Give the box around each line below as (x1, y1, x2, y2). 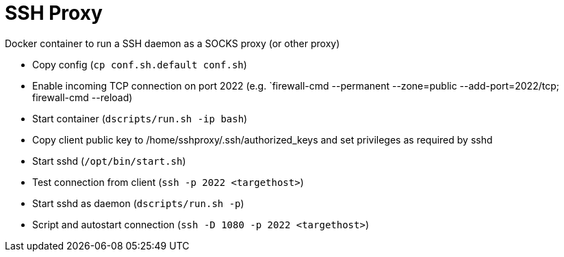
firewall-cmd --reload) (32, 91, 133, 103)
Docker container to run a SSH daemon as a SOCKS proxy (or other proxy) (5, 37, 340, 49)
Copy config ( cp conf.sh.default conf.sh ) (32, 58, 247, 70)
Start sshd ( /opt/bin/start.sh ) (32, 154, 186, 167)
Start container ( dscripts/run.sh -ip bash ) (32, 112, 248, 124)
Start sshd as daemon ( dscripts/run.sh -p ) (32, 197, 244, 209)
